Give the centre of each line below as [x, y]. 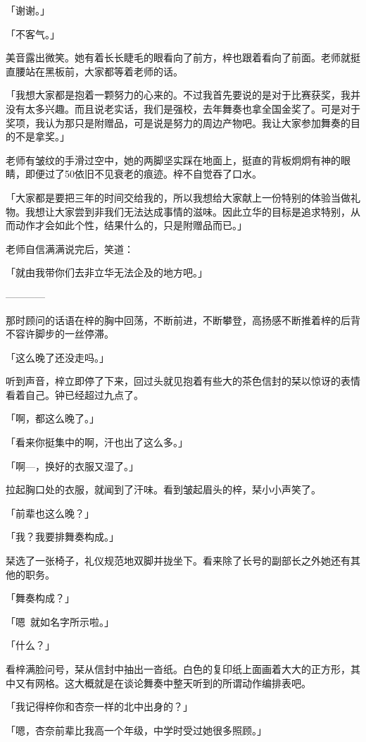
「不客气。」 [33, 33]
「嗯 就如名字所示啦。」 [60, 621]
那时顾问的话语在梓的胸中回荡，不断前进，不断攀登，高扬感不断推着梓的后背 [183, 320]
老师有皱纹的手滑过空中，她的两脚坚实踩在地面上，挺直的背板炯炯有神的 [173, 160]
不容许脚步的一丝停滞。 [60, 334]
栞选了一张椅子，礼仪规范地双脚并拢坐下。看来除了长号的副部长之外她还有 [178, 561]
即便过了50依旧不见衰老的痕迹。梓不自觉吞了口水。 [143, 174]
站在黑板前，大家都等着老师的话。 [104, 71]
